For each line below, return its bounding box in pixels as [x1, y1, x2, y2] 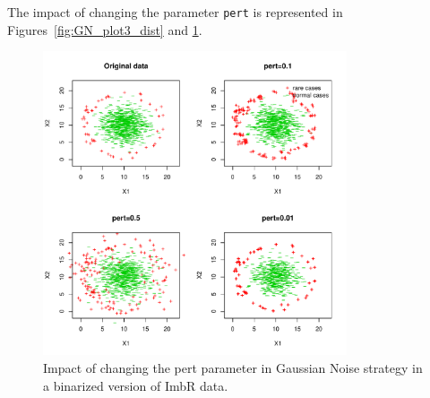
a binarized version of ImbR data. [43, 376, 228, 394]
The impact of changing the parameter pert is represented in [7, 3, 343, 21]
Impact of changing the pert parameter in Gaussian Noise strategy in [43, 359, 423, 377]
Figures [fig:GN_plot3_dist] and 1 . [7, 20, 202, 39]
